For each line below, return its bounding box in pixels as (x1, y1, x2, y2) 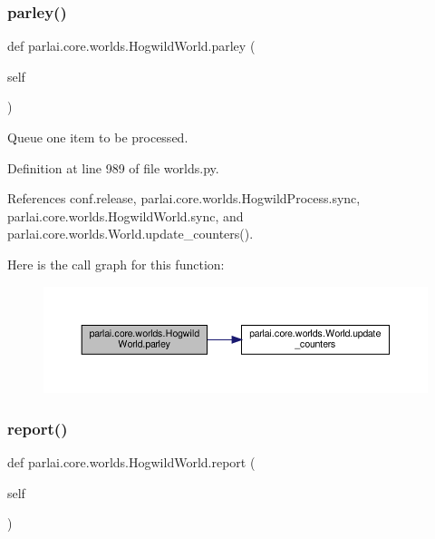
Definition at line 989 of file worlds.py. (7, 158, 219, 177)
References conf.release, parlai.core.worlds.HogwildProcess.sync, (7, 189, 361, 208)
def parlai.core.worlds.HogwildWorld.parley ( (7, 36, 256, 55)
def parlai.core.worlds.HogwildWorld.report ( (7, 453, 256, 472)
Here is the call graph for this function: (7, 254, 225, 273)
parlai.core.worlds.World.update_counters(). (7, 224, 254, 243)
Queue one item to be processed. (7, 128, 188, 146)
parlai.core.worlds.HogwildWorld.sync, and (7, 206, 244, 225)
